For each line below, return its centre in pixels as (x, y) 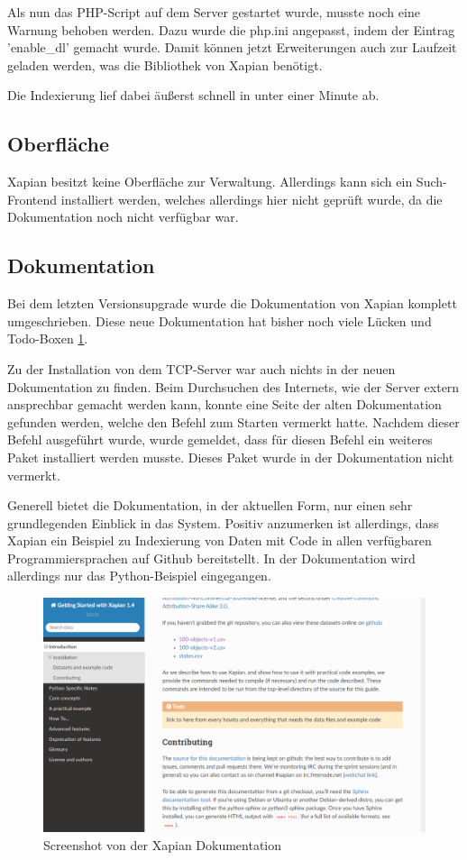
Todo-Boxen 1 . (48, 339)
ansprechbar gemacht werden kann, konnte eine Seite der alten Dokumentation (224, 404)
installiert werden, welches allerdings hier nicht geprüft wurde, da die (252, 199)
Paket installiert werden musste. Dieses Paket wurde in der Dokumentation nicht (231, 457)
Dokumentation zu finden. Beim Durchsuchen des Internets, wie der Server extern (233, 386)
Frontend (32, 199)
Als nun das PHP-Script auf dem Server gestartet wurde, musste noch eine (214, 12)
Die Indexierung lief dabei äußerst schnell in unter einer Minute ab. (193, 95)
